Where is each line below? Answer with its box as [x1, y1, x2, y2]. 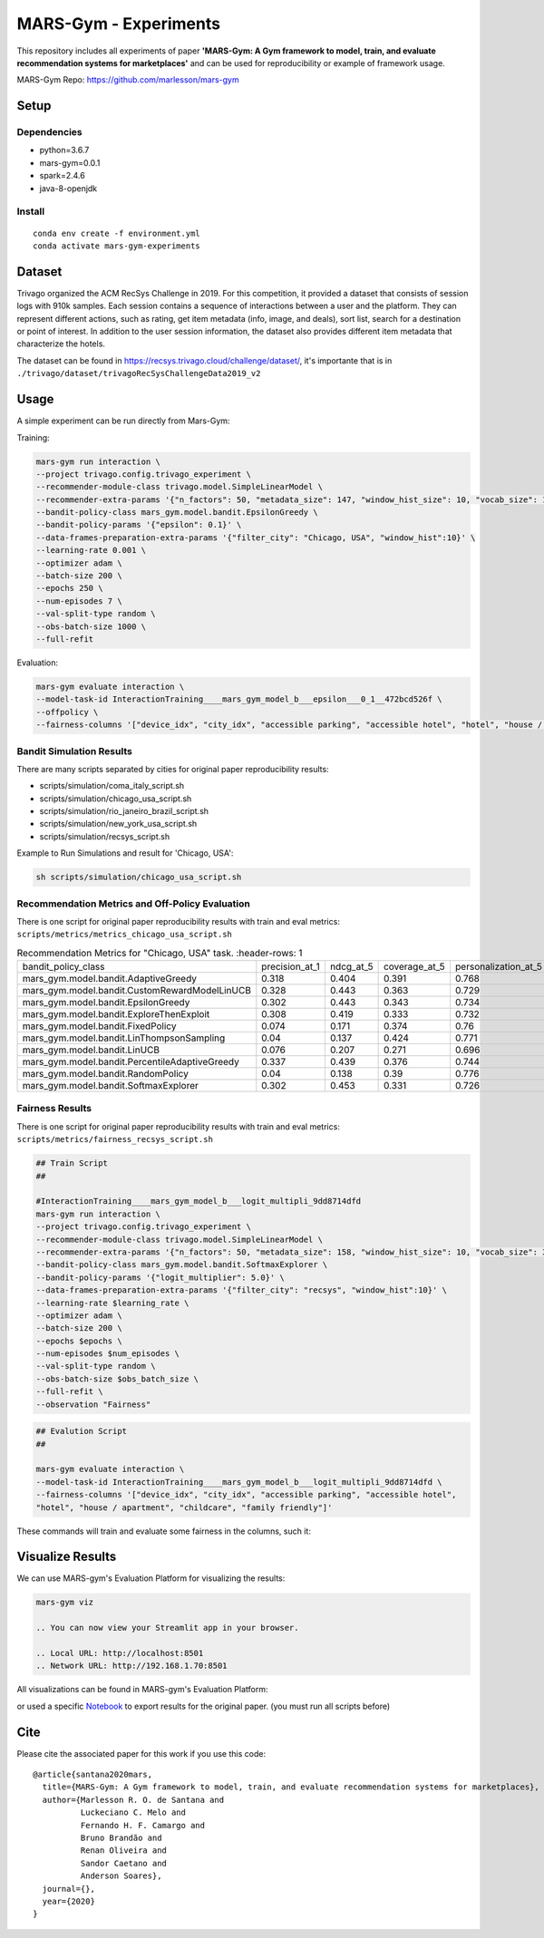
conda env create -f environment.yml [33, 228, 201, 238]
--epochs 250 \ [35, 583, 103, 594]
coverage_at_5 [383, 961, 446, 974]
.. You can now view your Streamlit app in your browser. [35, 1623, 299, 1633]
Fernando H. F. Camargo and [80, 1820, 206, 1830]
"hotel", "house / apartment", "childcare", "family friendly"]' [35, 1502, 333, 1513]
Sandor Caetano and [80, 1858, 168, 1868]
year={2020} [42, 1895, 95, 1906]
